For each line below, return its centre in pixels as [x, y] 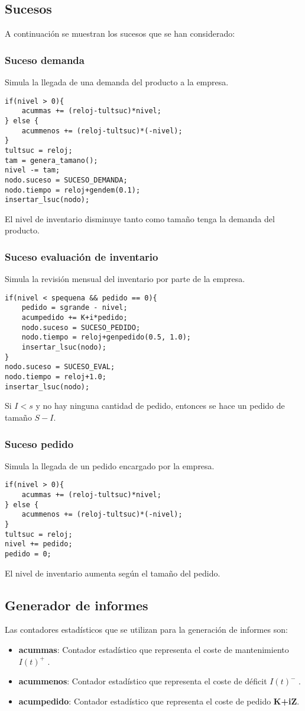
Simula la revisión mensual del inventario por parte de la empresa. [125, 279]
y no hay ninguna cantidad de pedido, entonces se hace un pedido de [160, 406]
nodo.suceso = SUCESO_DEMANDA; [66, 180]
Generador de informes [77, 605]
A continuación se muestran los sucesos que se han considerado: [120, 33]
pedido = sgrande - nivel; [74, 308]
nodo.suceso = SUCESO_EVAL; [60, 367]
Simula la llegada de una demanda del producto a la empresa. [117, 82]
